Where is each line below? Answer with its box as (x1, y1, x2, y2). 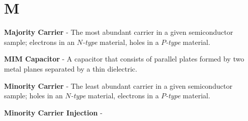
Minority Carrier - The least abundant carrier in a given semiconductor (4, 80, 232, 91)
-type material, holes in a (82, 36, 159, 47)
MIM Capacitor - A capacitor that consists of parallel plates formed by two (4, 53, 244, 64)
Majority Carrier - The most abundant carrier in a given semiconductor (4, 27, 233, 37)
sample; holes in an (4, 90, 63, 101)
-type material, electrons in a (70, 90, 159, 101)
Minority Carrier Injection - (4, 107, 103, 117)
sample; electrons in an (4, 36, 75, 47)
